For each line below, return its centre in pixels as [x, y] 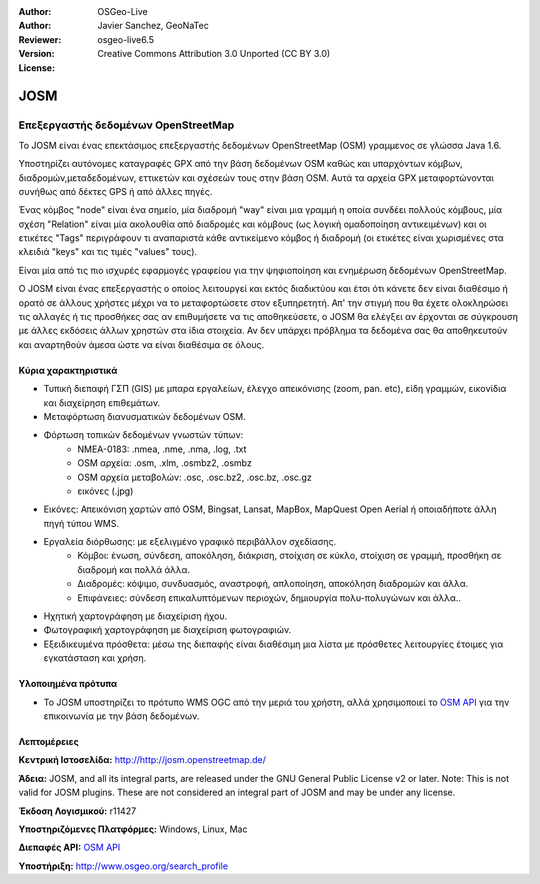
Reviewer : [40, 39]
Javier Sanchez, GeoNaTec [153, 26]
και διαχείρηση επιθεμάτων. [102, 402]
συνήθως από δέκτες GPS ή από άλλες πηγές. [115, 191]
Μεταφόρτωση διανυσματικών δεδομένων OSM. [144, 416]
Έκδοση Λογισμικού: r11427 [77, 811]
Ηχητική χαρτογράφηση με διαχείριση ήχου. [135, 616]
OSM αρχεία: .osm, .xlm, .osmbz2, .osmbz [164, 463]
